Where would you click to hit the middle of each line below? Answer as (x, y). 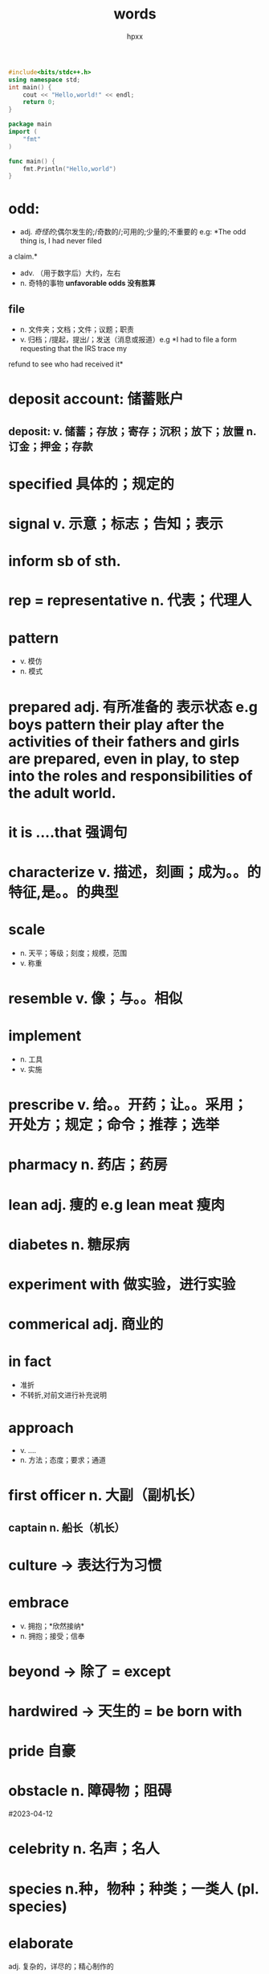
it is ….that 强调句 (68, 832)
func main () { (32, 161)
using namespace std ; (45, 80)
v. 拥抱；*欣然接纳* (52, 1626)
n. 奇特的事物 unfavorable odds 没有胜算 (88, 283)
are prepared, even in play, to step (124, 759)
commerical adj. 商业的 (86, 1324)
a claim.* (23, 257)
